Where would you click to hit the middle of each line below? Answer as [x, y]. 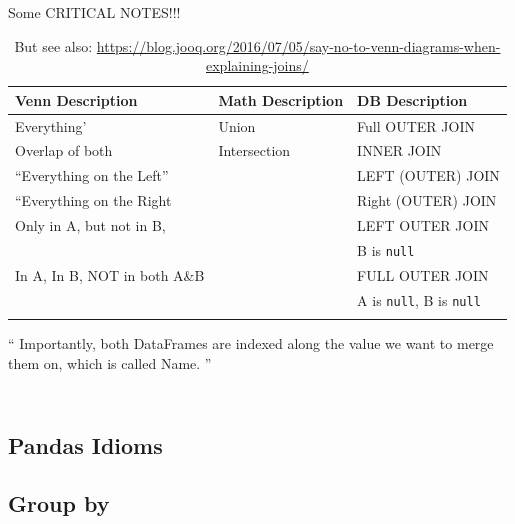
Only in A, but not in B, [90, 225]
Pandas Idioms [85, 444]
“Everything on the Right [93, 200]
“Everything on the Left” [92, 175]
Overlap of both [64, 150]
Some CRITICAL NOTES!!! [94, 12]
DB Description [412, 99]
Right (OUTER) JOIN [427, 200]
